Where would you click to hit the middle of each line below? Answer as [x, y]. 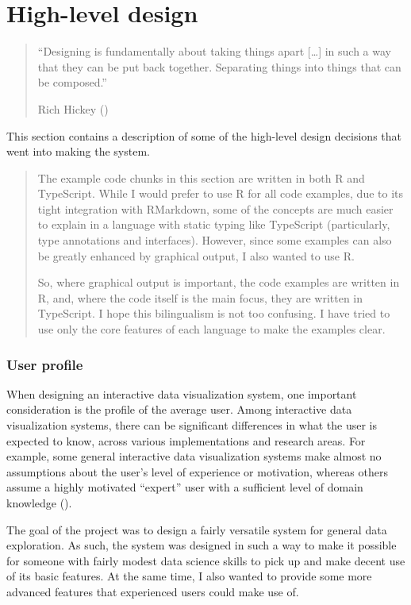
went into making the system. [78, 151]
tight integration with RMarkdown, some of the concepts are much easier [215, 208]
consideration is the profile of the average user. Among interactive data [179, 409]
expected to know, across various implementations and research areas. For [186, 440]
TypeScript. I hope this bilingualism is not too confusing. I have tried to [214, 313]
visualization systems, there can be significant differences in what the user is [192, 425]
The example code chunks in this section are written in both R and [201, 177]
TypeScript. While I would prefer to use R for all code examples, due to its [221, 193]
